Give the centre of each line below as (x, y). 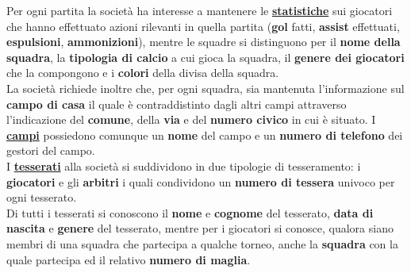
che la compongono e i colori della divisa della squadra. (143, 73)
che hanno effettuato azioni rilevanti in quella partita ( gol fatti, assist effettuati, (203, 26)
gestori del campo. (51, 150)
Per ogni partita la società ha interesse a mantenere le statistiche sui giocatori (200, 10)
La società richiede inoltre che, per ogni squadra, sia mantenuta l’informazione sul (205, 88)
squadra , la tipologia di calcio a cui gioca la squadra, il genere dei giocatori (205, 57)
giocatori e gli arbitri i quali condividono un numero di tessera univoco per (201, 181)
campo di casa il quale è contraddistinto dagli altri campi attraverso (177, 104)
